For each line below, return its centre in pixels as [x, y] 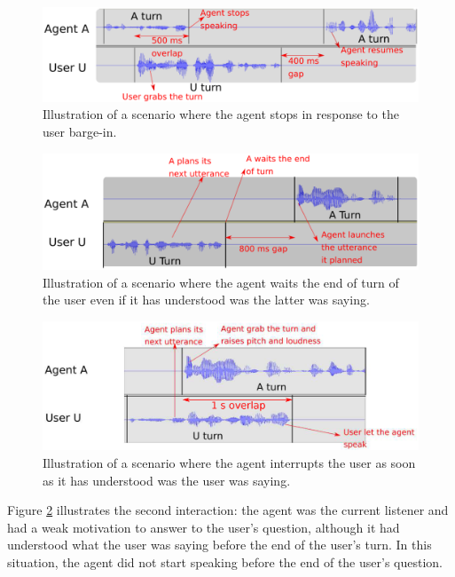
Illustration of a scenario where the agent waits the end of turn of [221, 282]
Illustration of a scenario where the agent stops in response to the [221, 114]
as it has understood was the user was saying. [167, 480]
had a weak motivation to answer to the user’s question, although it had [204, 527]
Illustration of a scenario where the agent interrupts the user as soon [229, 462]
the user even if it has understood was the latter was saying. [206, 300]
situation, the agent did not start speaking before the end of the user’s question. [225, 561]
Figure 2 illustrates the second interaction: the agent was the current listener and [228, 510]
